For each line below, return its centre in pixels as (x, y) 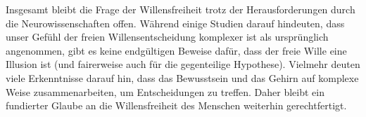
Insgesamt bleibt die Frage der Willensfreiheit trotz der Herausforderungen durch (181, 9)
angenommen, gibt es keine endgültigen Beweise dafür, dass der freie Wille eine (176, 50)
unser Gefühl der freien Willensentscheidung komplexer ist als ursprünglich (167, 37)
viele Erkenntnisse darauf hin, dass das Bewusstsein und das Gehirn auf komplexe (182, 77)
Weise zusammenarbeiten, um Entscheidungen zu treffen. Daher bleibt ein (165, 91)
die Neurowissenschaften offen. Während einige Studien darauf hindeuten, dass (175, 23)
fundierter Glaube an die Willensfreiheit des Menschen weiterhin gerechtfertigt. (176, 105)
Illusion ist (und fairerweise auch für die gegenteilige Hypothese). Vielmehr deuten (183, 64)
